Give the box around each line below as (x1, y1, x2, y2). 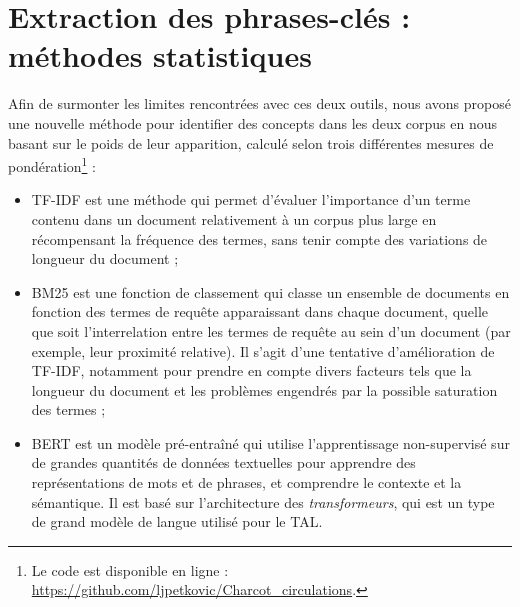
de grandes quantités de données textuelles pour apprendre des (31, 452, 416, 473)
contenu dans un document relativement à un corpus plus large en (31, 208, 437, 229)
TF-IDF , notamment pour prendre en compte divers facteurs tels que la (31, 360, 472, 381)
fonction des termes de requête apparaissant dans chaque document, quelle (31, 301, 489, 322)
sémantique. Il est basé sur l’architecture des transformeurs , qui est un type (31, 491, 495, 512)
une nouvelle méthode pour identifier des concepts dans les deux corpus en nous (8, 112, 498, 133)
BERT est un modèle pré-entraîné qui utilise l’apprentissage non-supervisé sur (31, 432, 510, 453)
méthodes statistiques (8, 35, 312, 76)
